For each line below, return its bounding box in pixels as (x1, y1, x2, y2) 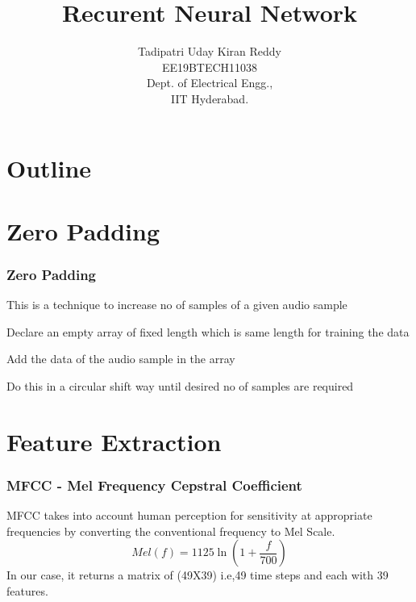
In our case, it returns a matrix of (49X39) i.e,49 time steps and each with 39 (6, 566, 389, 583)
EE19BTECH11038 (161, 58, 258, 75)
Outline (6, 151, 92, 184)
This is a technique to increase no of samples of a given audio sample (6, 296, 347, 313)
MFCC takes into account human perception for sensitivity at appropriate (6, 507, 372, 524)
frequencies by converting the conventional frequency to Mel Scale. (6, 522, 335, 539)
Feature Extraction (6, 424, 222, 458)
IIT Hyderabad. (170, 90, 249, 107)
